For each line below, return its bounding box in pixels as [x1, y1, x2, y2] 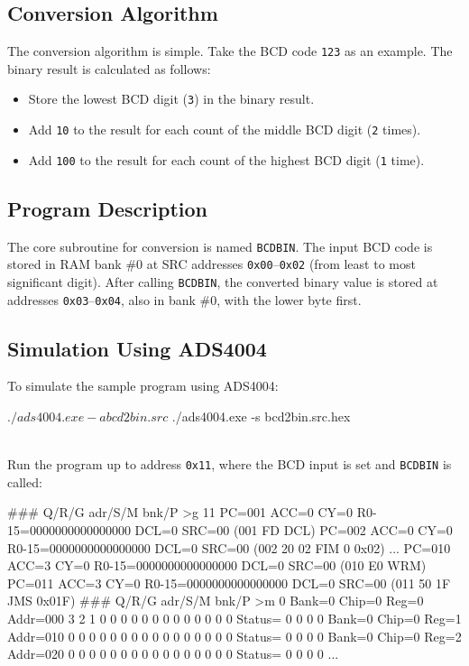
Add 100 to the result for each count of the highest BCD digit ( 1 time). [28, 150, 425, 169]
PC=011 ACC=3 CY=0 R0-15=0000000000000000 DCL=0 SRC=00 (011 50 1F [7, 573, 451, 592]
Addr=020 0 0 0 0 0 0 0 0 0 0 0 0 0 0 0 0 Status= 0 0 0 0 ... [7, 644, 339, 663]
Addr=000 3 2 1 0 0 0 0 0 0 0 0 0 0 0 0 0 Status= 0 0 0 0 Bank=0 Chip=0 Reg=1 [7, 609, 462, 628]
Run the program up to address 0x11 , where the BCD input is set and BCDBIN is [7, 455, 452, 474]
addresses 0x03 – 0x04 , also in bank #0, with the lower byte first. [7, 290, 362, 309]
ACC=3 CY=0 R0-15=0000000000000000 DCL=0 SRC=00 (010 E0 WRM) [7, 556, 427, 575]
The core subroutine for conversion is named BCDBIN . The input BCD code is [7, 236, 433, 255]
